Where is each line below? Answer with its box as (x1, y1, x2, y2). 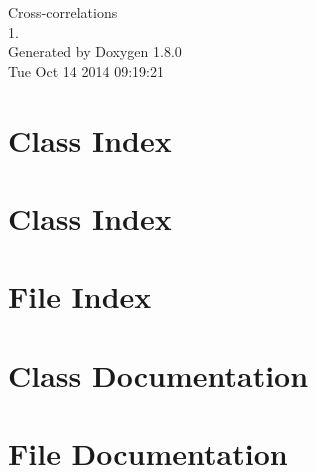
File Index (8, 276, 152, 317)
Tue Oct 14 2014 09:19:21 (8, 60, 164, 81)
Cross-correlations (8, 2, 118, 22)
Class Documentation (8, 354, 309, 395)
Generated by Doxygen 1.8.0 (8, 41, 182, 62)
